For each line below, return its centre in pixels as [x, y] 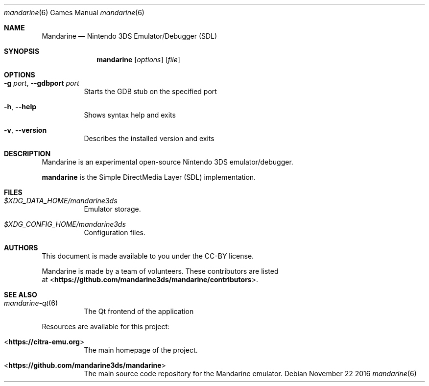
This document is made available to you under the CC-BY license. [148, 256]
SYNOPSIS [22, 51]
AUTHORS [21, 248]
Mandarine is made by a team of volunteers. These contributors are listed [160, 271]
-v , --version [25, 130]
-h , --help [20, 107]
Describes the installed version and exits [149, 138]
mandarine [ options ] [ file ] [138, 60]
